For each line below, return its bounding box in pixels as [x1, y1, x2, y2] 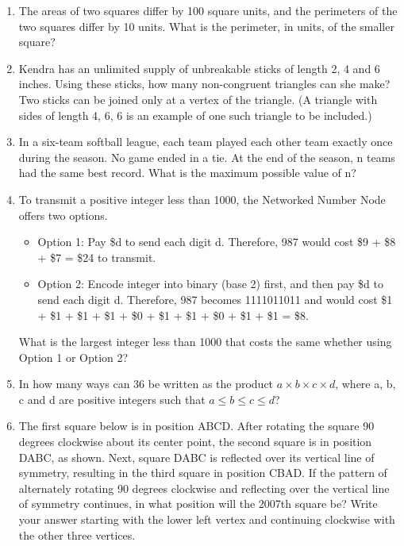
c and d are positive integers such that [18, 390, 206, 407]
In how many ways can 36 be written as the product [18, 375, 274, 392]
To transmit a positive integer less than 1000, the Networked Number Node [18, 190, 386, 207]
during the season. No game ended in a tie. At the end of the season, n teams [18, 148, 395, 165]
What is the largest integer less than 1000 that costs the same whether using [18, 333, 392, 350]
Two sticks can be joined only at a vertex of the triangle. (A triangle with [18, 90, 378, 107]
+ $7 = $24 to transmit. [37, 248, 156, 265]
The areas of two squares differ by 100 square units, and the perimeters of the [18, 2, 398, 18]
